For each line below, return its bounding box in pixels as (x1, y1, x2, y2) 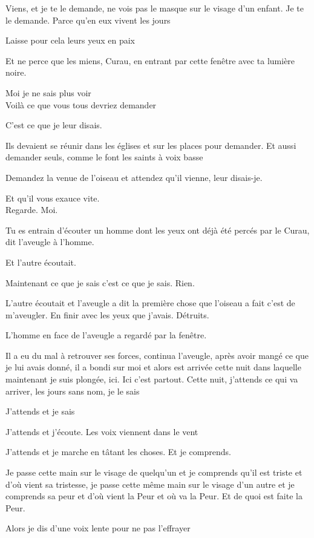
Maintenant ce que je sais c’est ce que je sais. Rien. (5, 276, 195, 289)
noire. (5, 66, 27, 79)
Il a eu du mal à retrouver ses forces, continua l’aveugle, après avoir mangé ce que (5, 349, 309, 361)
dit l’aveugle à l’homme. (5, 235, 94, 248)
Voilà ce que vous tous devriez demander (5, 98, 157, 111)
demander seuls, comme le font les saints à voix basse (5, 151, 203, 163)
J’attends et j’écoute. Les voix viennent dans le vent (5, 425, 198, 438)
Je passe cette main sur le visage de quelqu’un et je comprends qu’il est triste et (5, 466, 303, 479)
